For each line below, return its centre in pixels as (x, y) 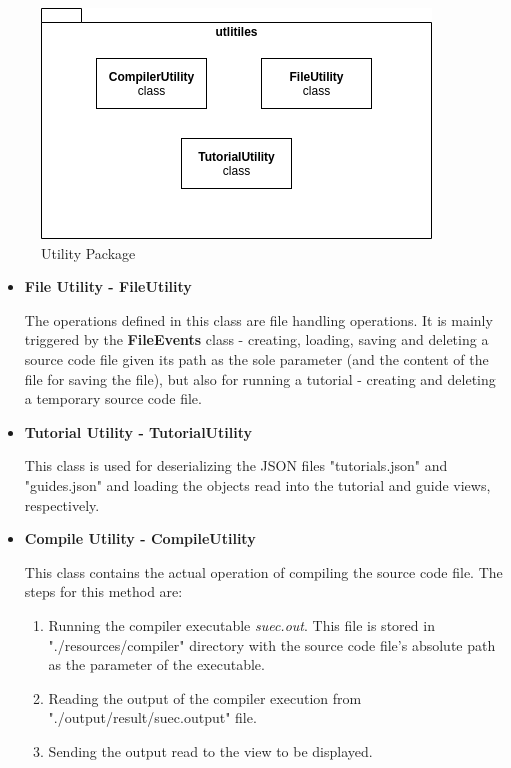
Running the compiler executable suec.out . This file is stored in (241, 624)
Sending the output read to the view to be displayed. (210, 750)
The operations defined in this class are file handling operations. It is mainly (258, 319)
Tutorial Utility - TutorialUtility (138, 431)
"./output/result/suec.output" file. (152, 717)
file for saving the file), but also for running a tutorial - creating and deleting (260, 378)
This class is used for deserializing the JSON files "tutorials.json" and (236, 465)
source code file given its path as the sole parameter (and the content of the (256, 358)
